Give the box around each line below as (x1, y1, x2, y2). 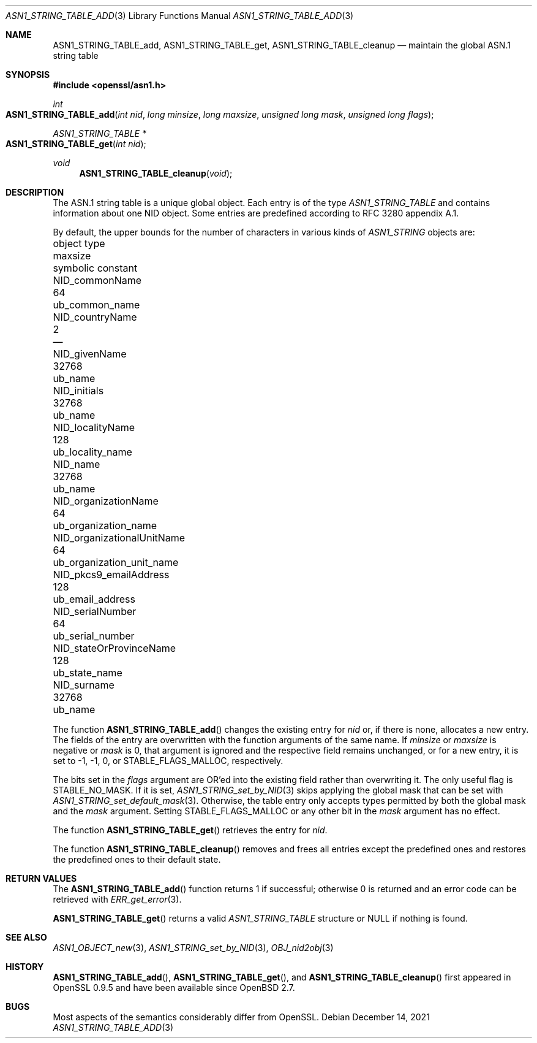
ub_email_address (53, 593, 135, 605)
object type (53, 237, 105, 250)
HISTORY (6, 961, 44, 972)
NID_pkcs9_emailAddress (53, 568, 170, 581)
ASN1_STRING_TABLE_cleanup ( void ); (79, 168, 233, 178)
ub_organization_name (53, 519, 157, 532)
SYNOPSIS (6, 69, 50, 80)
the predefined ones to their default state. (53, 854, 221, 865)
